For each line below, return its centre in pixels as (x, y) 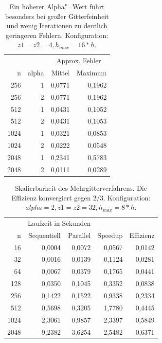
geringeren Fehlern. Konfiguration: (57, 35)
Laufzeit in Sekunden (59, 223)
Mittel (61, 73)
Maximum (92, 73)
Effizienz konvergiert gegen (51, 197)
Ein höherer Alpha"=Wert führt (57, 6)
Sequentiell (45, 235)
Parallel (79, 235)
